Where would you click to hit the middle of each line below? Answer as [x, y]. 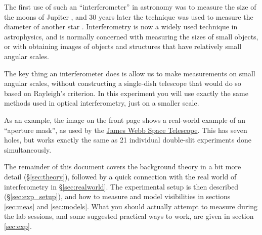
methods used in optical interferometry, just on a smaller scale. [102, 103]
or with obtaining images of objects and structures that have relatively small [123, 46]
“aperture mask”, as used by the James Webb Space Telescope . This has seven [126, 130]
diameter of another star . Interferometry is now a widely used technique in [121, 27]
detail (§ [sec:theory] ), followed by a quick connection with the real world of [120, 176]
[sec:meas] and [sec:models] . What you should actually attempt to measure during [131, 206]
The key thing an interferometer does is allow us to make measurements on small [130, 73]
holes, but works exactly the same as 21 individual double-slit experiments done [128, 140]
